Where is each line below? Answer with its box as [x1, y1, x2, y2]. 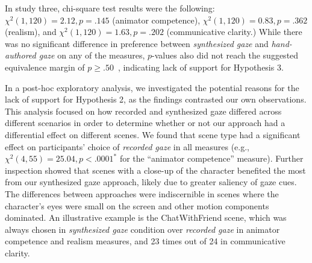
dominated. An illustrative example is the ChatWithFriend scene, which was [5, 211, 287, 224]
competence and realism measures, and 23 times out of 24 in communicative [5, 235, 285, 247]
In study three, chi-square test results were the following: [5, 2, 215, 14]
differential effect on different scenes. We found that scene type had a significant [5, 128, 301, 141]
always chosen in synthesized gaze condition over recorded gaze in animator [5, 223, 280, 235]
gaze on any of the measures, [39, 49, 145, 62]
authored [5, 49, 36, 62]
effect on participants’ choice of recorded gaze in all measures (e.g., [5, 140, 249, 153]
